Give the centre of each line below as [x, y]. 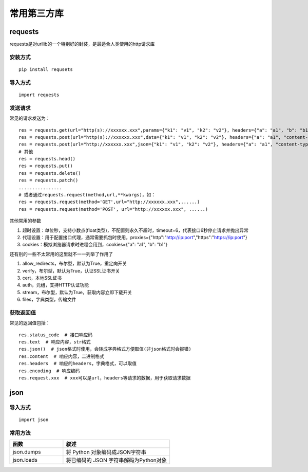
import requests [39, 95]
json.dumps [27, 452]
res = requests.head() [47, 159]
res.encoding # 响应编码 [49, 371]
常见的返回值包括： [30, 323]
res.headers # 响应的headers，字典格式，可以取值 [78, 364]
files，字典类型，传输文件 [49, 299]
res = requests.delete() [50, 173]
